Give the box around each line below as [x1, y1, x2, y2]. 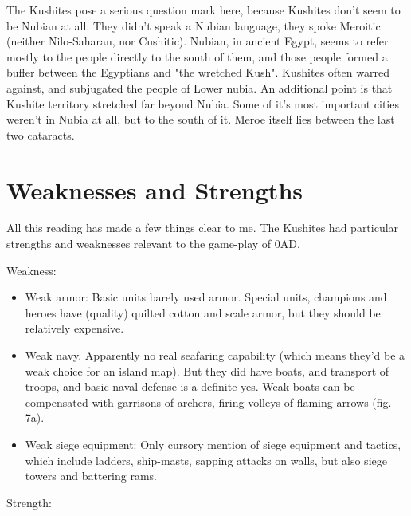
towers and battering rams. [25, 467, 157, 484]
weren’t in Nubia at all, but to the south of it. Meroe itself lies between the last [6, 111, 395, 128]
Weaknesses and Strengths [6, 173, 303, 206]
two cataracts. [6, 126, 75, 143]
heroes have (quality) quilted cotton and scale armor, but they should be [25, 304, 381, 321]
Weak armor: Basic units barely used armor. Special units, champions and [25, 289, 387, 305]
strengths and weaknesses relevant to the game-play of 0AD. [6, 235, 300, 252]
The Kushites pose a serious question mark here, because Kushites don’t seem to [6, 2, 401, 18]
